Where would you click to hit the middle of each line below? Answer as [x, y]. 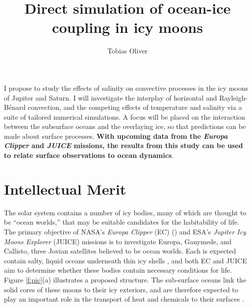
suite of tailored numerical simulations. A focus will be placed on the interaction [125, 116]
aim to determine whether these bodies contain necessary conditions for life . [118, 270]
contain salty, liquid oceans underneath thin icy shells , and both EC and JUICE [126, 260]
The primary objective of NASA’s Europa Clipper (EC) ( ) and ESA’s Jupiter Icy [125, 231]
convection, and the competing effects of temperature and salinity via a [135, 107]
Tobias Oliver [127, 51]
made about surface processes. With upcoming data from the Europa [116, 136]
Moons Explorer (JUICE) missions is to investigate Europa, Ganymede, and [118, 241]
